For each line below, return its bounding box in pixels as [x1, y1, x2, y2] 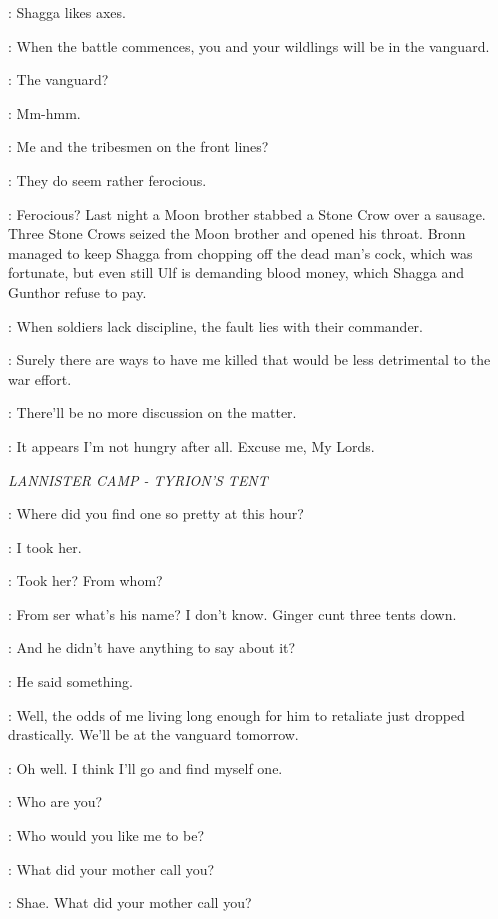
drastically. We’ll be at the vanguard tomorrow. [8, 724, 299, 745]
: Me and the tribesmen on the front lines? [8, 136, 269, 157]
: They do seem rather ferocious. [8, 169, 207, 190]
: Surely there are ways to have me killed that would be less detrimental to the [8, 349, 491, 370]
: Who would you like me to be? [8, 825, 204, 846]
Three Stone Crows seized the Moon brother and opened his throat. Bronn [8, 223, 466, 244]
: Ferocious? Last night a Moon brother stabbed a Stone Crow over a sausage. [8, 203, 486, 224]
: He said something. [8, 671, 133, 692]
